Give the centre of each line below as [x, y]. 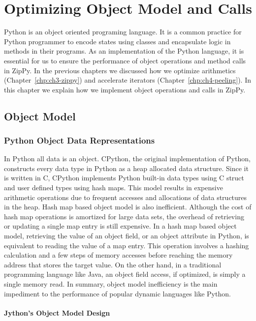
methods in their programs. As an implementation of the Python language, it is [124, 51]
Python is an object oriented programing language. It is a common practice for [123, 32]
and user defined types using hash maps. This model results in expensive [113, 188]
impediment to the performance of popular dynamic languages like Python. [117, 293]
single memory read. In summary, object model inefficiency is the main [111, 284]
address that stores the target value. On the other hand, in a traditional [113, 264]
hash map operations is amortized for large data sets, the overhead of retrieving [124, 216]
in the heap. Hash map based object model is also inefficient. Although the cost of [128, 207]
